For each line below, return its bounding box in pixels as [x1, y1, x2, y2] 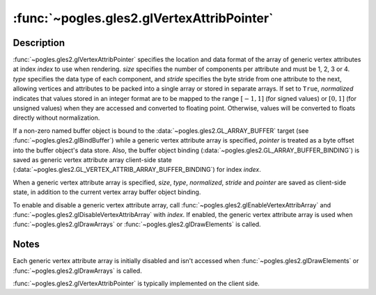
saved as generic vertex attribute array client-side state [13, 155, 172, 164]
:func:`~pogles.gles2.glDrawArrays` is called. [13, 266, 142, 275]
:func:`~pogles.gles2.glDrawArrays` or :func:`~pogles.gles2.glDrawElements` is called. [13, 220, 261, 229]
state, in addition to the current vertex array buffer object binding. [13, 188, 201, 196]
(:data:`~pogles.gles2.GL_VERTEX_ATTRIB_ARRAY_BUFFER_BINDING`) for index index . [13, 166, 261, 174]
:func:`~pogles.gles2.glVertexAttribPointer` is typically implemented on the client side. [13, 279, 260, 287]
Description [13, 37, 65, 49]
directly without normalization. [13, 113, 100, 122]
